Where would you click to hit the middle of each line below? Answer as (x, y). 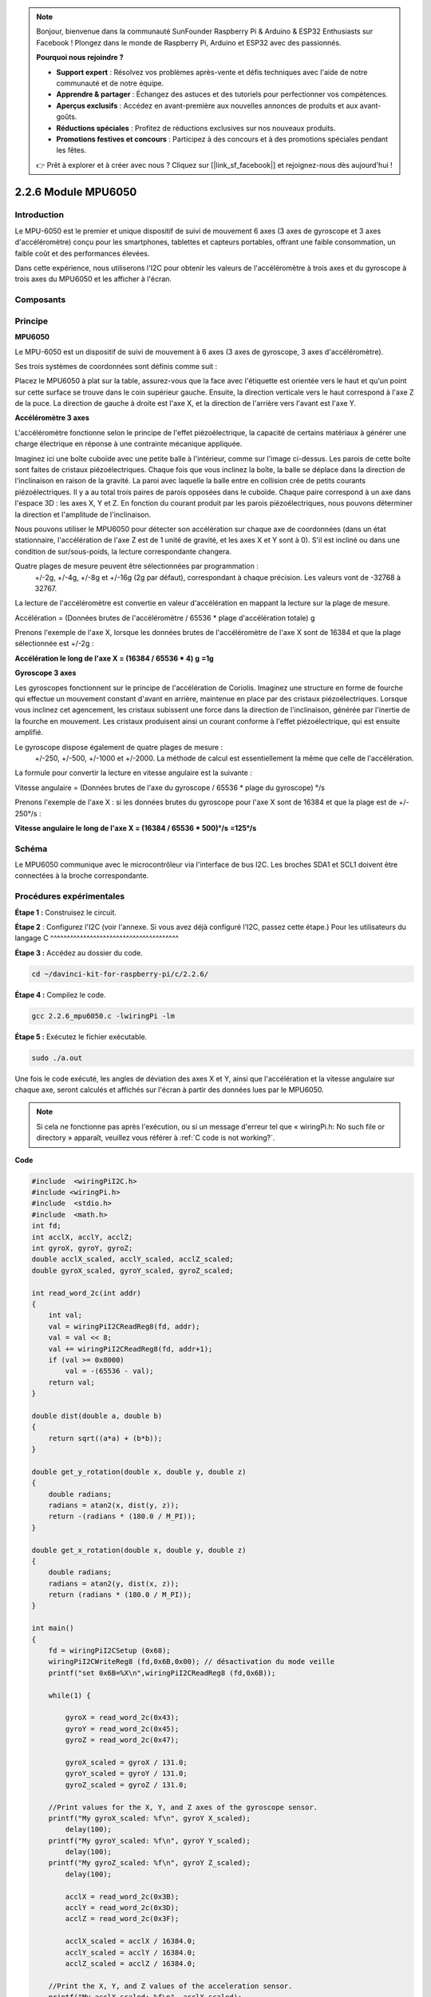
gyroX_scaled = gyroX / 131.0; (126, 1762)
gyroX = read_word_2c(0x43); (122, 1718)
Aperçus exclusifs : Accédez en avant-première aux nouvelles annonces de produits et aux (207, 105)
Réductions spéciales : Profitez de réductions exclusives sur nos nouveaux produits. (196, 128)
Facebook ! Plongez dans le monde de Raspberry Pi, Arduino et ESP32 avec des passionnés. (189, 42)
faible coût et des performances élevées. (82, 253)
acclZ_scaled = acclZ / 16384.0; (130, 1963)
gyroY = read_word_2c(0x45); (122, 1729)
